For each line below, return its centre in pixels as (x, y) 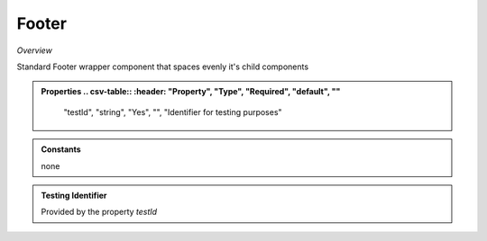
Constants (61, 149)
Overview (35, 50)
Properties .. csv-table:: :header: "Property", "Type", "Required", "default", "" (191, 92)
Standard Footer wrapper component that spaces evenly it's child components (163, 67)
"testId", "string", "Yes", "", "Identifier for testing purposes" (173, 112)
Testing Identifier (74, 195)
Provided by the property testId (99, 212)
